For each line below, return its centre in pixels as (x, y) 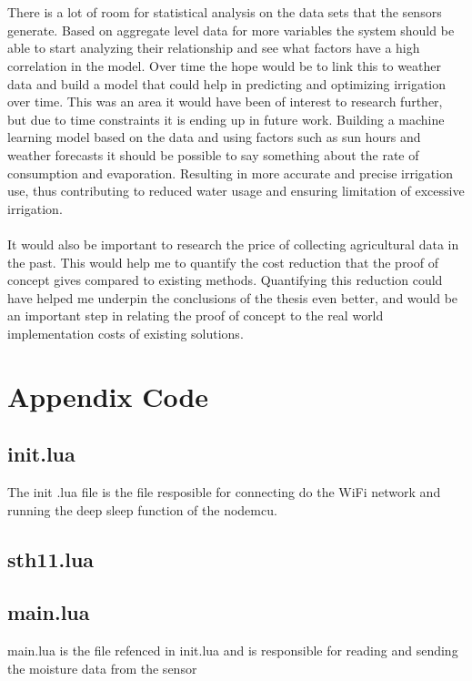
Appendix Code (108, 396)
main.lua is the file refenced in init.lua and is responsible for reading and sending (233, 651)
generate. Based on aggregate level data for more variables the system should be (231, 30)
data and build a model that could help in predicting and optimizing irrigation (227, 83)
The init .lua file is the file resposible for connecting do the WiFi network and (224, 492)
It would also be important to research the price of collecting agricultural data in (233, 244)
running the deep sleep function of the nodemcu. (142, 509)
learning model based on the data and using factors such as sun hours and (214, 137)
